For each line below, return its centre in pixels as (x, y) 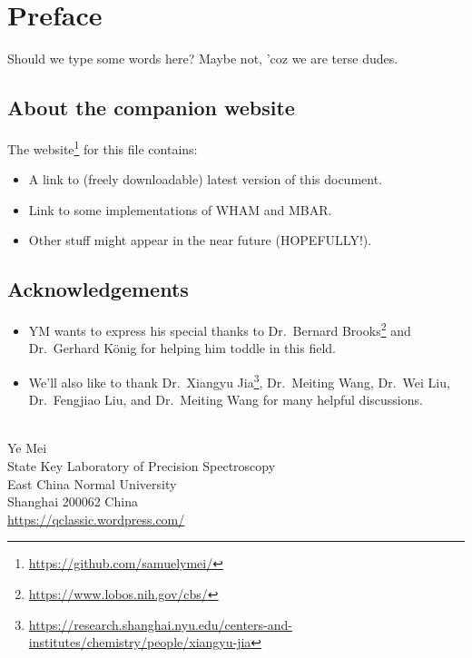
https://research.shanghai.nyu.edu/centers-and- (160, 624)
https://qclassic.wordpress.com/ (96, 519)
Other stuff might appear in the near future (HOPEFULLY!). (200, 240)
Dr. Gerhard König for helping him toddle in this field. (182, 348)
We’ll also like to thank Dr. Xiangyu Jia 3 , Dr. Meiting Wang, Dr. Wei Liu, (239, 381)
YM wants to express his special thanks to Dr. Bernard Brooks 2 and (220, 329)
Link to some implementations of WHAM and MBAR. (180, 209)
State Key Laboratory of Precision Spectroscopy (142, 466)
